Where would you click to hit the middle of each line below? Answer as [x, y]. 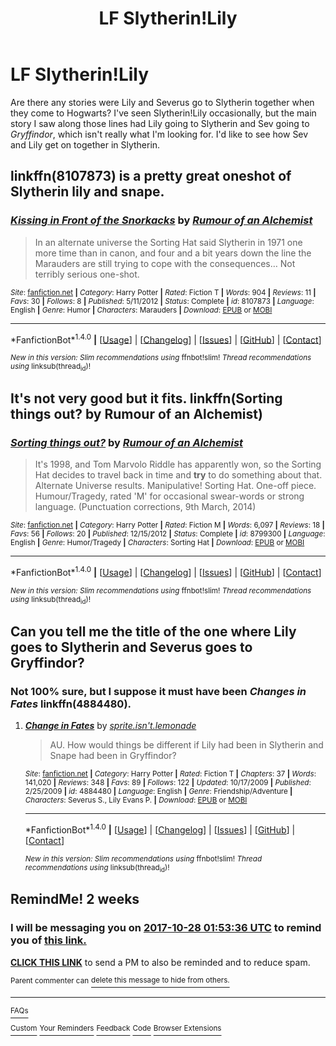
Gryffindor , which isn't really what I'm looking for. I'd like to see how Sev [159, 134]
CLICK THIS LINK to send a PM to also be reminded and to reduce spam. [160, 962]
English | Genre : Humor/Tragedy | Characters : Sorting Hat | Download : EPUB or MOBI [157, 543]
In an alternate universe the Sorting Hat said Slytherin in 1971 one [168, 242]
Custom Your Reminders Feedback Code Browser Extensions [116, 1028]
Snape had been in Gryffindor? [113, 755]
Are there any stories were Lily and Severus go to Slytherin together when [162, 102]
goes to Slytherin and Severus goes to [131, 647]
